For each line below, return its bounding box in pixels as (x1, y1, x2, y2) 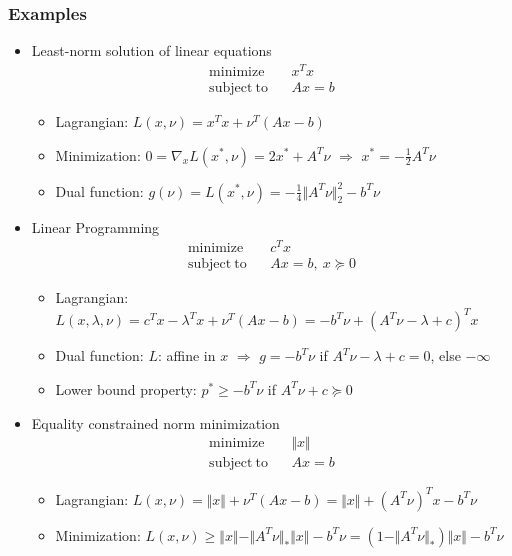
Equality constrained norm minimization (31, 412, 280, 433)
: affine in (157, 345, 216, 366)
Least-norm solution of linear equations (31, 40, 272, 61)
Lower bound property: (55, 378, 197, 399)
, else (430, 345, 461, 366)
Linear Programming (31, 216, 160, 237)
